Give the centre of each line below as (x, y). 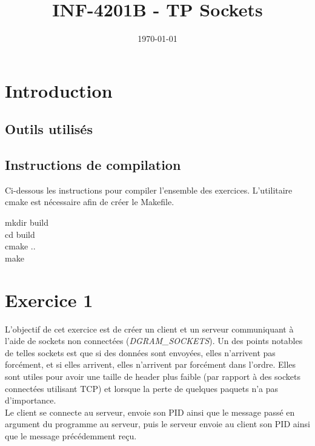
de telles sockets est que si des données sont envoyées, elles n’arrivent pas (140, 352)
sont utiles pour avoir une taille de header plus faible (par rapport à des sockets (153, 376)
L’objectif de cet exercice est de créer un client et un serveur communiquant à (149, 329)
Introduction (59, 90)
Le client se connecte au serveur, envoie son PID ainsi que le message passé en (150, 412)
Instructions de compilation (93, 165)
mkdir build (27, 222)
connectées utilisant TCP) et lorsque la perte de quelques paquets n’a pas (142, 388)
